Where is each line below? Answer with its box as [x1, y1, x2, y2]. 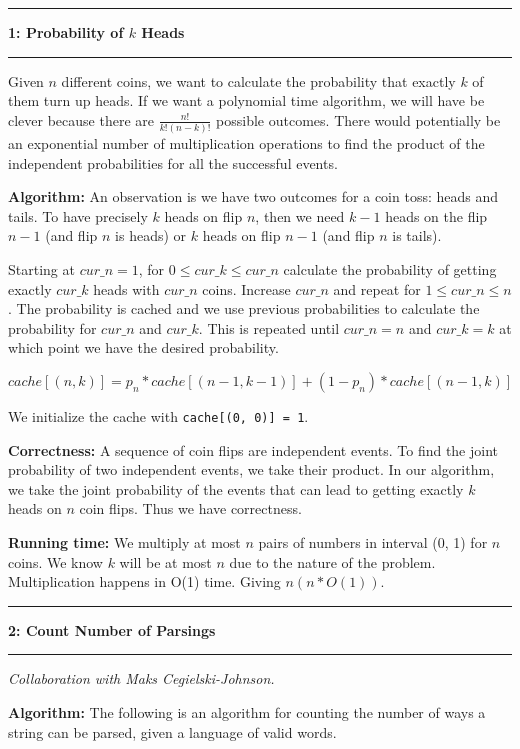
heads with [93, 278, 160, 299]
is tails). [392, 225, 442, 246]
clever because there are [8, 109, 154, 130]
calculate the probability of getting [283, 259, 497, 280]
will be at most [119, 551, 212, 572]
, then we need [255, 205, 345, 226]
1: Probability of [8, 22, 124, 42]
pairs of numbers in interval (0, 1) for [258, 532, 488, 553]
